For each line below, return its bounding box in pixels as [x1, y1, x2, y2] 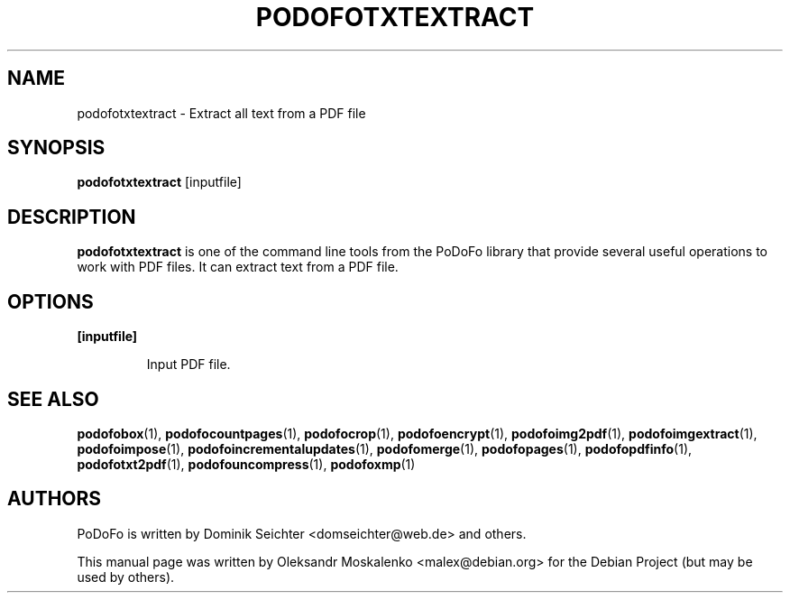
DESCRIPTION [7, 205, 136, 228]
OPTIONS [7, 290, 94, 313]
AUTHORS [7, 487, 102, 511]
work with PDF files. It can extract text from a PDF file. [77, 259, 399, 275]
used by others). [77, 568, 175, 585]
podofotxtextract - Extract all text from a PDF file [77, 105, 366, 121]
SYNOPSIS [7, 136, 106, 160]
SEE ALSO [7, 387, 99, 411]
